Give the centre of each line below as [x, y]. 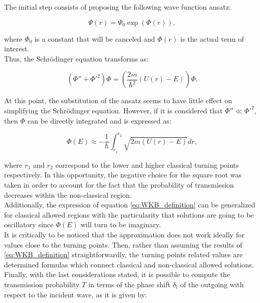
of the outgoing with [212, 284]
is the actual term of [212, 38]
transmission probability [42, 284]
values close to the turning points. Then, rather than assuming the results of [123, 244]
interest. [17, 49]
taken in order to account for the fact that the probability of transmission [119, 185]
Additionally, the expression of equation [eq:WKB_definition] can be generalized [130, 205]
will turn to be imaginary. [121, 224]
